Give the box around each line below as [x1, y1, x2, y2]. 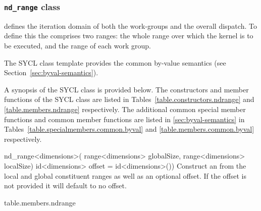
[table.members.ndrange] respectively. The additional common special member [4, 103, 246, 114]
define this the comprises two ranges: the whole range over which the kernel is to [4, 30, 253, 41]
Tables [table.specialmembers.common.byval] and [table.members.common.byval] [4, 124, 254, 134]
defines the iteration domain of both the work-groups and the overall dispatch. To [4, 20, 257, 31]
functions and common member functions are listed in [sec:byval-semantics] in [4, 114, 245, 124]
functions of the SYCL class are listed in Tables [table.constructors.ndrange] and [4, 94, 254, 104]
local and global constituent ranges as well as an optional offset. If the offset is [4, 170, 247, 181]
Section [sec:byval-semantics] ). [4, 67, 98, 78]
